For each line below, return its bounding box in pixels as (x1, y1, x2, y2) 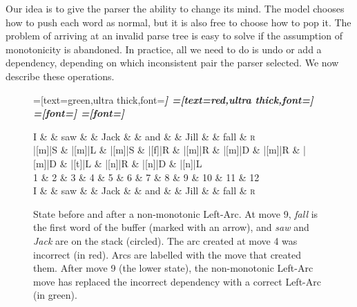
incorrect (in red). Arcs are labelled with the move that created (33, 247, 302, 261)
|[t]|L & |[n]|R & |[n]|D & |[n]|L (70, 156, 202, 170)
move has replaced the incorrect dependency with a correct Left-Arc (33, 274, 321, 288)
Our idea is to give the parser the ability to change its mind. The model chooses (6, 1, 345, 15)
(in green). (33, 288, 77, 302)
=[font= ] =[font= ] (33, 106, 125, 120)
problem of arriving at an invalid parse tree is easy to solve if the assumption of (6, 28, 342, 43)
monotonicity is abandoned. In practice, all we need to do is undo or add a (6, 41, 322, 56)
